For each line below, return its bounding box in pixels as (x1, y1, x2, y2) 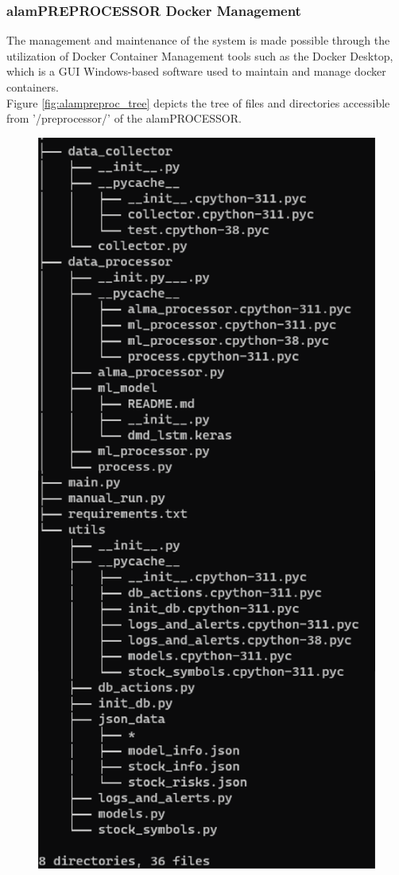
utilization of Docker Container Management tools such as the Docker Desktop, (6, 47, 393, 64)
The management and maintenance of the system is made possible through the (6, 32, 390, 49)
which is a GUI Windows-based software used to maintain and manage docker (6, 63, 386, 80)
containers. (6, 79, 59, 95)
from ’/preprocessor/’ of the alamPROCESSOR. (6, 110, 242, 127)
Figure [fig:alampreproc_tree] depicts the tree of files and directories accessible (6, 94, 390, 111)
